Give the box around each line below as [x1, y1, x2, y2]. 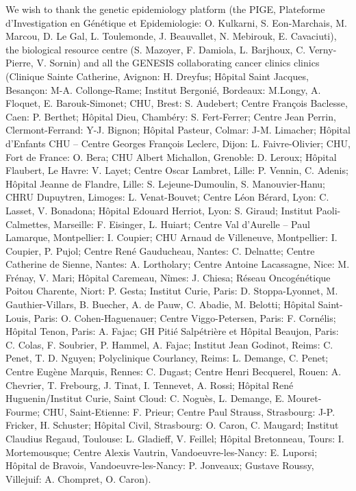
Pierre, [5, 55, 34, 70]
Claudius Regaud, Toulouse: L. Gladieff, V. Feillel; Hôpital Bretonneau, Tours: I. [5, 431, 344, 445]
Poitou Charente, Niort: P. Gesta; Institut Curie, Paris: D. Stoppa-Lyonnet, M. [5, 284, 338, 298]
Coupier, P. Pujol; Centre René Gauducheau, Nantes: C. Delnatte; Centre [5, 243, 315, 257]
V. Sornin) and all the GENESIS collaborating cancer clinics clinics [36, 55, 320, 70]
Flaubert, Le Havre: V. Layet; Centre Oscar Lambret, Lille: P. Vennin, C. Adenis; [5, 163, 348, 177]
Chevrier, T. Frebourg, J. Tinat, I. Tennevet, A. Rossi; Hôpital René [5, 377, 294, 392]
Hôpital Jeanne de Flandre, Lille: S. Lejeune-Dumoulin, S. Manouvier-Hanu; [5, 176, 326, 190]
